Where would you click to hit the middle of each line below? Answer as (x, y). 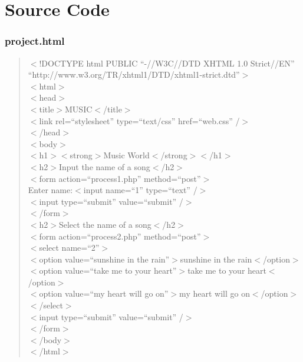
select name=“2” (69, 248)
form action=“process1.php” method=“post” (120, 178)
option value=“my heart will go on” (104, 293)
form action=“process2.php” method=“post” (120, 236)
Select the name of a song (105, 224)
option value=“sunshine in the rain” (104, 259)
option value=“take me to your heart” (108, 270)
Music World (126, 155)
